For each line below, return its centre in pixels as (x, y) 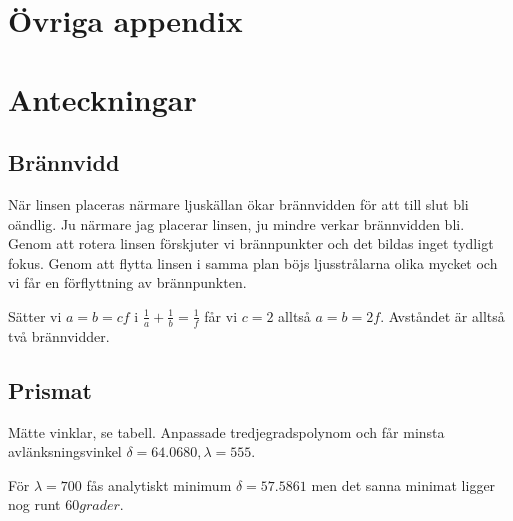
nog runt (34, 504)
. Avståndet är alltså (442, 315)
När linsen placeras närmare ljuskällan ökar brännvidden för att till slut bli (238, 203)
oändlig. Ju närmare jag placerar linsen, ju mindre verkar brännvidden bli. (236, 223)
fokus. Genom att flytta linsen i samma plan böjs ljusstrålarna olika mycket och (253, 262)
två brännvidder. (59, 335)
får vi (221, 315)
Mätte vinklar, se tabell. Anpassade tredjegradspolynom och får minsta (226, 431)
